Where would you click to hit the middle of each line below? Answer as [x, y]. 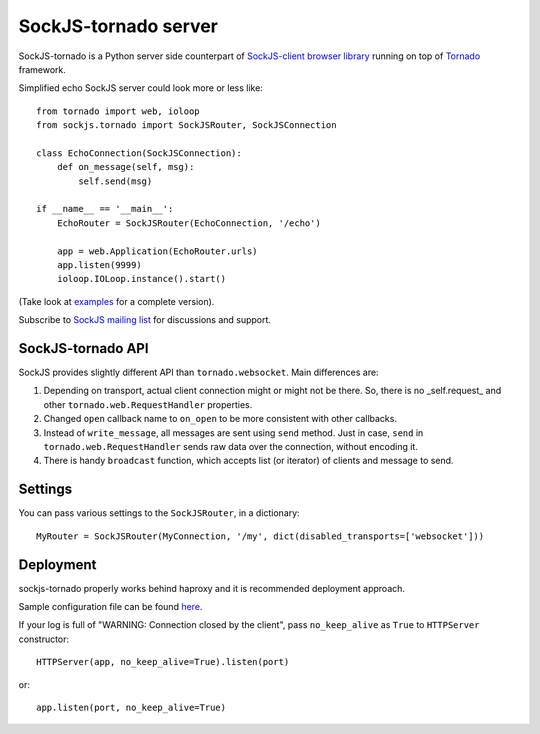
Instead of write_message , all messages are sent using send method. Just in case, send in [233, 432]
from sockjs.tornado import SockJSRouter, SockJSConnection [186, 125]
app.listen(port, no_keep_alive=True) [131, 707]
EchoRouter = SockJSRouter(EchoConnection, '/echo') [189, 223]
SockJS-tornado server [118, 26]
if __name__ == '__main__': [105, 209]
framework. [42, 69]
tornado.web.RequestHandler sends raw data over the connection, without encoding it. [231, 447]
